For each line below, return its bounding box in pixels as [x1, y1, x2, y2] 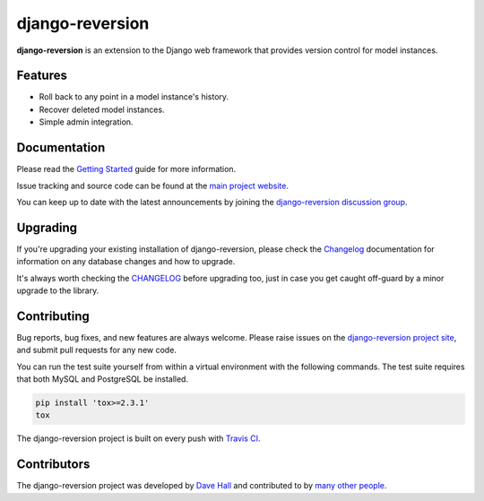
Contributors [16, 457, 91, 472]
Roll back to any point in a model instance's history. [39, 91, 229, 102]
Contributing [16, 308, 90, 324]
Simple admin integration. [39, 117, 134, 127]
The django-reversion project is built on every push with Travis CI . [16, 433, 261, 444]
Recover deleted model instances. [39, 104, 165, 115]
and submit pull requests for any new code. [16, 345, 177, 356]
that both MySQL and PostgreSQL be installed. [16, 374, 188, 384]
